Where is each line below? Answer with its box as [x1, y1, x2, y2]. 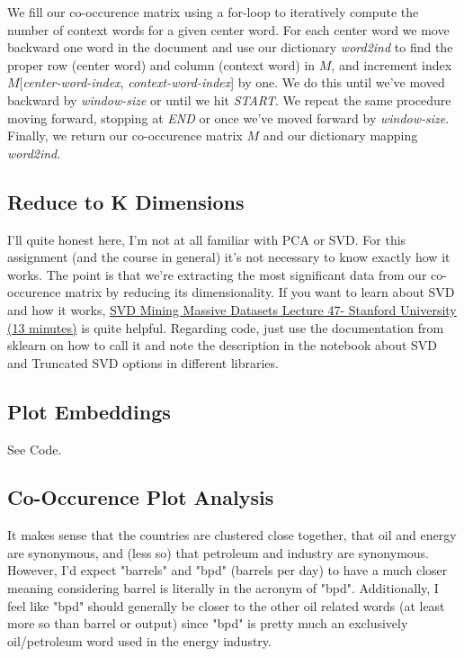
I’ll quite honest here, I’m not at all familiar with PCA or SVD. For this [7, 229, 406, 248]
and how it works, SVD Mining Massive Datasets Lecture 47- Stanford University [7, 300, 457, 319]
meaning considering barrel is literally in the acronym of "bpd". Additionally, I [7, 579, 439, 598]
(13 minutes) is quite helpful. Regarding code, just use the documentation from [7, 318, 444, 337]
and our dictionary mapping [263, 126, 418, 145]
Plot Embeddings [7, 397, 171, 425]
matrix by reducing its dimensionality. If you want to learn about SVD [65, 283, 455, 301]
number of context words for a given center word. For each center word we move [7, 20, 450, 39]
